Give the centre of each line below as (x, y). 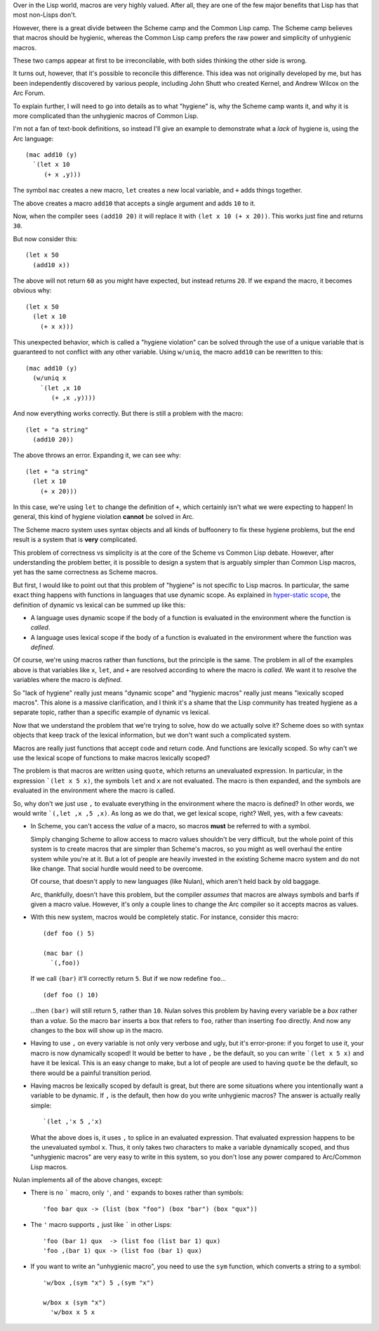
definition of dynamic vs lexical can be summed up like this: (99, 605)
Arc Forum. (29, 93)
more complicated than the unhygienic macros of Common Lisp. (106, 115)
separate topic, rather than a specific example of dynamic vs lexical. (112, 712)
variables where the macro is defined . (68, 680)
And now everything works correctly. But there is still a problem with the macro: (128, 413)
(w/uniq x (49, 378)
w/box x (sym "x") (75, 1302)
